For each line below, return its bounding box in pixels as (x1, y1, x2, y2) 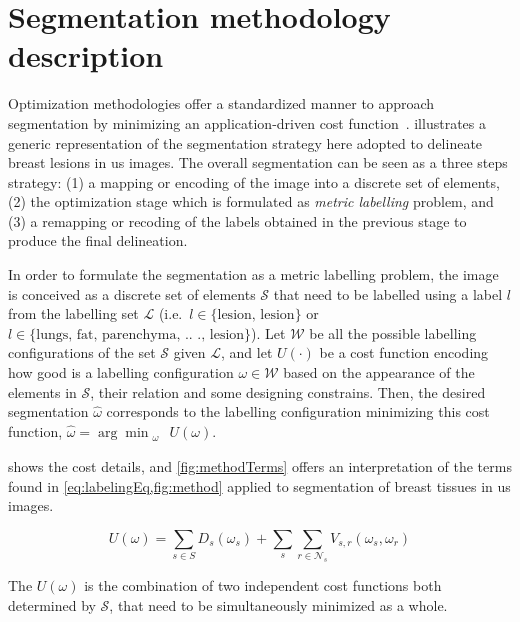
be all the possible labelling (309, 322, 477, 343)
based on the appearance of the (283, 362, 475, 383)
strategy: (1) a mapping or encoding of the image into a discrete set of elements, (8, 171, 500, 192)
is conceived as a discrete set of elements (8, 283, 256, 304)
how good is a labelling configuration (8, 362, 234, 383)
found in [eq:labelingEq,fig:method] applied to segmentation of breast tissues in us (8, 475, 511, 496)
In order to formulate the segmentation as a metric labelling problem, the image (8, 264, 499, 285)
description (8, 35, 164, 76)
